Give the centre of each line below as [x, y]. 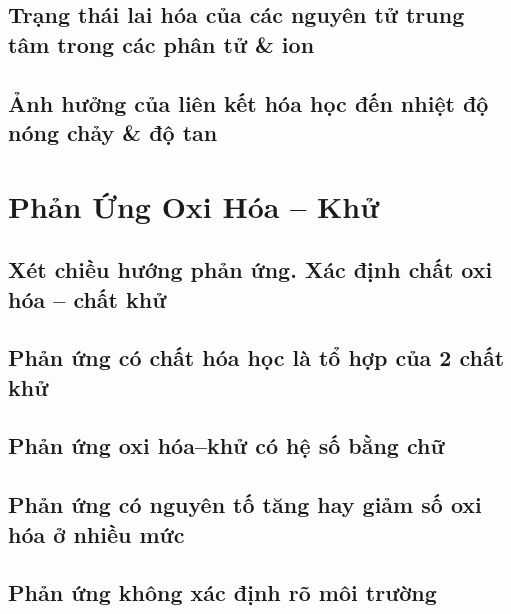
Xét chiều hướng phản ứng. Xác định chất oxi [250, 269]
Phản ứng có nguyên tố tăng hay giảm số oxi [245, 504]
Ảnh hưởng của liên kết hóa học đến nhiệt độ [248, 102]
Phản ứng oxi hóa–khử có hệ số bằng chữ [226, 445]
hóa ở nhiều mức [96, 533]
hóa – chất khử [87, 298]
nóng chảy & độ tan [113, 131]
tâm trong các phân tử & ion [161, 43]
